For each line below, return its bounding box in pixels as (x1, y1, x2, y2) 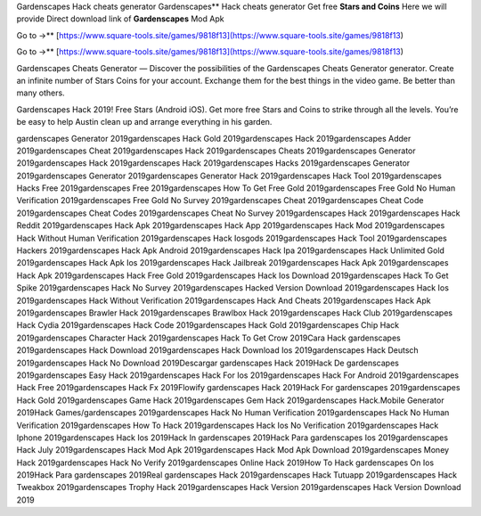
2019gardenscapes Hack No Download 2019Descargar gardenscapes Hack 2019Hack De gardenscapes (16, 357, 400, 368)
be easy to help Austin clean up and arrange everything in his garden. (16, 117, 273, 127)
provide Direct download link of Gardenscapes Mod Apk (16, 13, 224, 24)
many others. (16, 87, 66, 98)
